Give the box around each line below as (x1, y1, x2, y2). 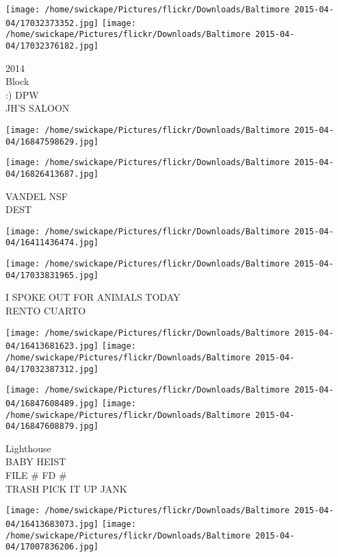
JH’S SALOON (5, 101, 70, 115)
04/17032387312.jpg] (5, 364, 99, 374)
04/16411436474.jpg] (5, 238, 99, 248)
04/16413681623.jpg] (5, 341, 99, 351)
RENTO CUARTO (5, 304, 86, 318)
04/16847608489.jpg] (5, 398, 99, 408)
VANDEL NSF (5, 188, 68, 203)
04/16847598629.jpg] (5, 136, 99, 147)
